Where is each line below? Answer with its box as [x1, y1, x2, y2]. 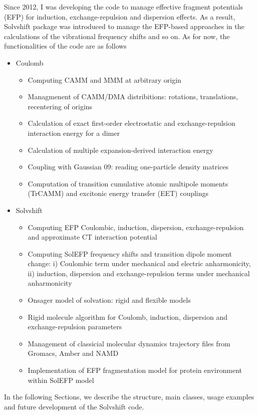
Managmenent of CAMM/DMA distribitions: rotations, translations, [28, 91, 238, 102]
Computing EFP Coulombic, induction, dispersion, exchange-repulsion [28, 222, 244, 232]
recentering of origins [28, 101, 93, 111]
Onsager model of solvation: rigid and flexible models [28, 295, 191, 305]
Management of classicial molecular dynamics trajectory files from [28, 338, 230, 348]
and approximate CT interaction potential [28, 232, 157, 242]
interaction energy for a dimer [28, 127, 120, 138]
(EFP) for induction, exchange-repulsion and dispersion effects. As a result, [4, 11, 235, 22]
